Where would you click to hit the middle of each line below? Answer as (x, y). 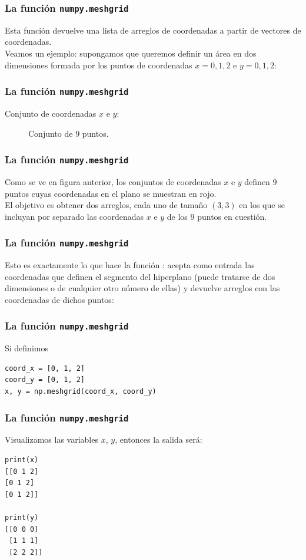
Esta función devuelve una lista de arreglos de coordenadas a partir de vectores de (153, 30)
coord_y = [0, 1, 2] (45, 380)
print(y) (22, 517)
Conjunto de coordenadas (51, 113)
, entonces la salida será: (159, 439)
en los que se (262, 205)
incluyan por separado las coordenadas (74, 216)
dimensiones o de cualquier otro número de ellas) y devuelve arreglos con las (142, 288)
